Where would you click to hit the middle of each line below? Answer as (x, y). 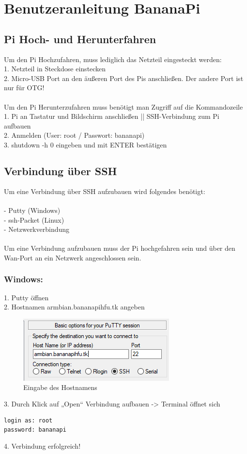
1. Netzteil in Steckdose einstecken (55, 69)
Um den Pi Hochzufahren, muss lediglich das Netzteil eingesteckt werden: (113, 59)
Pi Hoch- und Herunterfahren (80, 39)
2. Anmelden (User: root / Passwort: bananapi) (74, 135)
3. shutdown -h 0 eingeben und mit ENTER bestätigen (85, 144)
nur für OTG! (24, 88)
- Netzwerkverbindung (37, 229)
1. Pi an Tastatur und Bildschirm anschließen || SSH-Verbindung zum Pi (112, 116)
